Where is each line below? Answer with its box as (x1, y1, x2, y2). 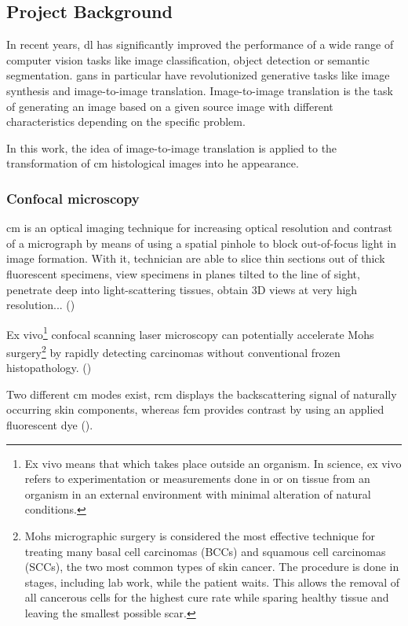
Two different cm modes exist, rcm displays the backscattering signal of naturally (6, 385, 397, 402)
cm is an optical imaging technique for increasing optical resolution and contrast (6, 219, 393, 236)
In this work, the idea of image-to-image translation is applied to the (6, 139, 337, 156)
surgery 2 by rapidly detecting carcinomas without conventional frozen (6, 341, 341, 360)
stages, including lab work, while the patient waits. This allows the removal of (24, 573, 400, 590)
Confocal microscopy (6, 188, 140, 208)
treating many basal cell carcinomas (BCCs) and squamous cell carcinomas (24, 543, 386, 559)
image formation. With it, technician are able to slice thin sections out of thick (6, 250, 385, 267)
